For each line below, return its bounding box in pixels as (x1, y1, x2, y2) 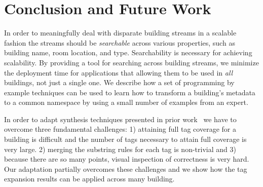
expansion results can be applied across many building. (4, 173, 175, 184)
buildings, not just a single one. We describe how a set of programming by (4, 77, 235, 88)
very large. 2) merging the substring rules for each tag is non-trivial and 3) (4, 143, 236, 154)
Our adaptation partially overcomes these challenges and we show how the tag (4, 163, 247, 174)
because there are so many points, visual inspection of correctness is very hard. (4, 154, 249, 164)
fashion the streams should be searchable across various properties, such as (4, 37, 235, 48)
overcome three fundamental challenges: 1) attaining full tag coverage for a (4, 124, 236, 134)
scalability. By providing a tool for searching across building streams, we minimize (4, 57, 259, 67)
